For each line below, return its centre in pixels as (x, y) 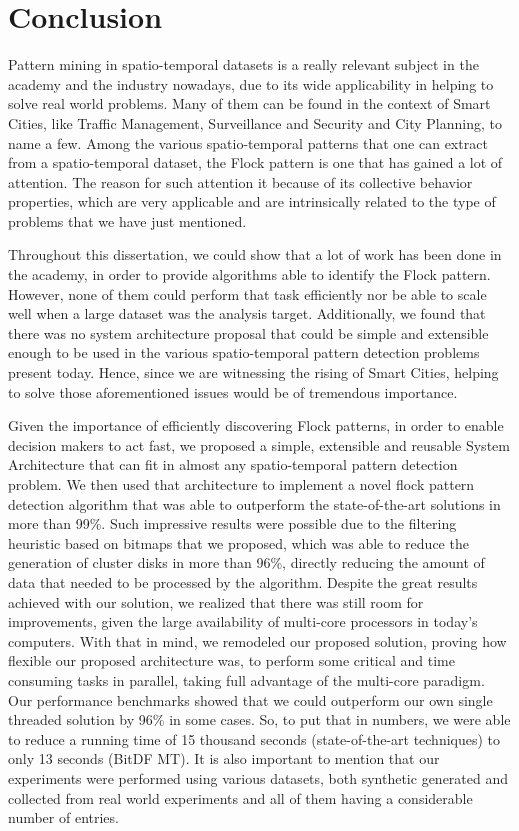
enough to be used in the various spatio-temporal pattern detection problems (244, 352)
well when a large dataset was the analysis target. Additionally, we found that (247, 313)
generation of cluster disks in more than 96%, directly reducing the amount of (246, 562)
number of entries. (63, 817)
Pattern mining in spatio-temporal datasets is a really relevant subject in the (243, 64)
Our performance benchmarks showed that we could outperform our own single (250, 699)
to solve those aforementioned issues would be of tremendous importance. (233, 391)
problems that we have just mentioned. (127, 220)
